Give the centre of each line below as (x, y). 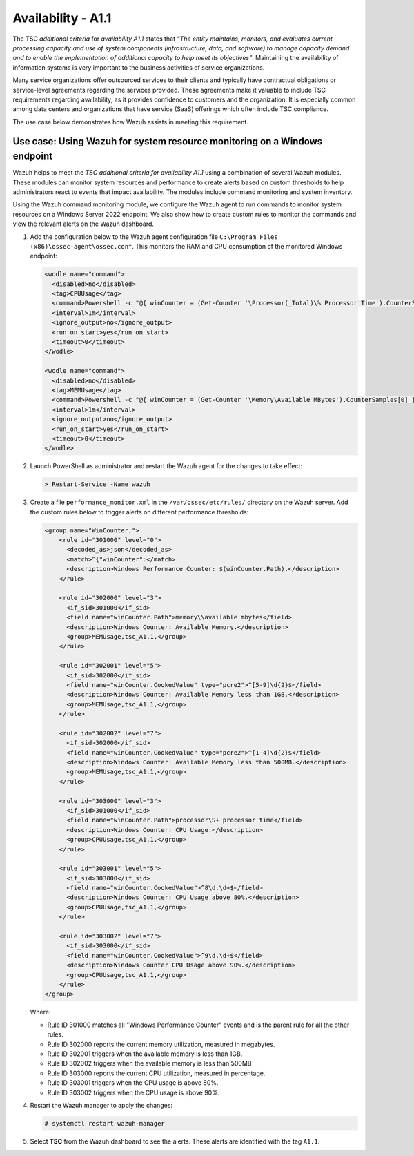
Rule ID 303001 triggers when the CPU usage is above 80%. (133, 1083)
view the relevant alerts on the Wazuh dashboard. (83, 224)
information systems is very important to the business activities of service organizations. (139, 67)
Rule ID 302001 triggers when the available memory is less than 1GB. (145, 1054)
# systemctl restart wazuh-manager (105, 1123)
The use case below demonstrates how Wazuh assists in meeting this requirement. (130, 122)
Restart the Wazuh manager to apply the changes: (101, 1105)
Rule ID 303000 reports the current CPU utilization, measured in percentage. (156, 1073)
